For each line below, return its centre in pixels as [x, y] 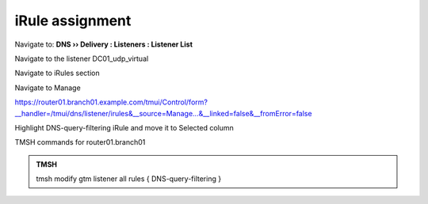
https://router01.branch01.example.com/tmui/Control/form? [111, 102]
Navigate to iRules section [57, 73]
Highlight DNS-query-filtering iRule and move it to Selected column [124, 127]
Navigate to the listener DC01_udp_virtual [82, 59]
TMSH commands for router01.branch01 [80, 142]
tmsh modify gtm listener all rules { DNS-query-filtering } [129, 179]
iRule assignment [73, 21]
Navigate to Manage [48, 88]
